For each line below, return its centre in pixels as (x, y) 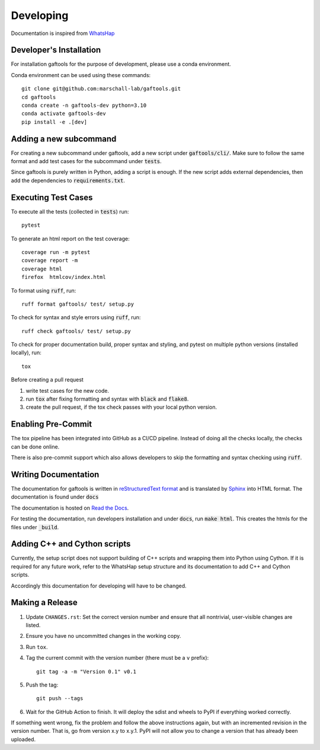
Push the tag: (42, 685)
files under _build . (35, 527)
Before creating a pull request (47, 380)
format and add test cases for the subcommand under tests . (87, 161)
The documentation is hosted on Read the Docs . (70, 508)
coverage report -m (50, 260)
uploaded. (23, 739)
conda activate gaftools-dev (64, 114)
